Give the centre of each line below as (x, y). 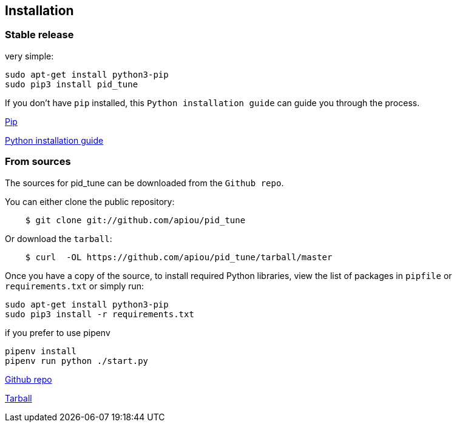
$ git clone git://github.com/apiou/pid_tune (135, 220)
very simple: (29, 56)
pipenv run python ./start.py (77, 361)
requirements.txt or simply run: (75, 286)
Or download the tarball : (59, 238)
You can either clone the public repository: (90, 201)
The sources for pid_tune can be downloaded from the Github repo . (144, 183)
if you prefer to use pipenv (58, 332)
